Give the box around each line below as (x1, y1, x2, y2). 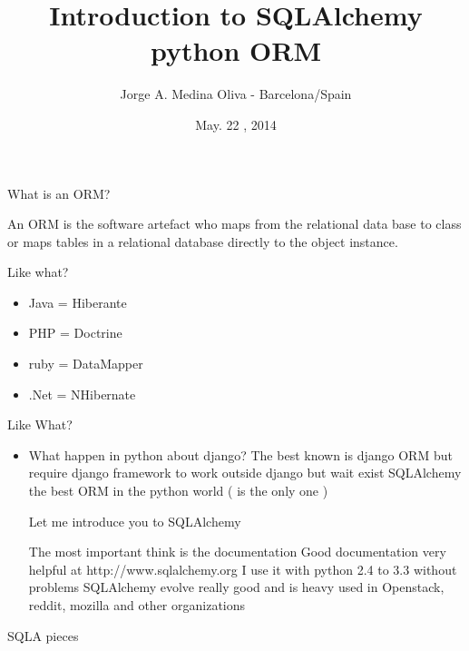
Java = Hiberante (28, 292, 127, 311)
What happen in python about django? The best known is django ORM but (28, 445, 453, 464)
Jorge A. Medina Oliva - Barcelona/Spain (120, 84, 352, 104)
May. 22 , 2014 (195, 114, 277, 133)
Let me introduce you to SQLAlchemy (28, 511, 241, 530)
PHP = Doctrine (28, 323, 122, 342)
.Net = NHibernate (28, 384, 136, 403)
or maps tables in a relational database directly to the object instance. (7, 232, 398, 251)
